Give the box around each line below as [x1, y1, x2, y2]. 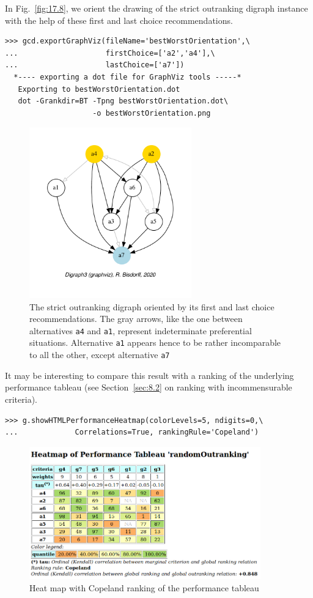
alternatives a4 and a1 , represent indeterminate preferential [29, 324, 252, 337]
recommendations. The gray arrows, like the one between [29, 312, 243, 325]
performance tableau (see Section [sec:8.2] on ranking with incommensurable [5, 381, 292, 394]
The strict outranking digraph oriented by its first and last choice [29, 300, 274, 313]
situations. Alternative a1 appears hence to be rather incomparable [29, 336, 281, 349]
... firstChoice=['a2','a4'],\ [5, 48, 215, 58]
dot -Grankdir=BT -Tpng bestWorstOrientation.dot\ [18, 97, 229, 106]
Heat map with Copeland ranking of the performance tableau [29, 581, 259, 594]
